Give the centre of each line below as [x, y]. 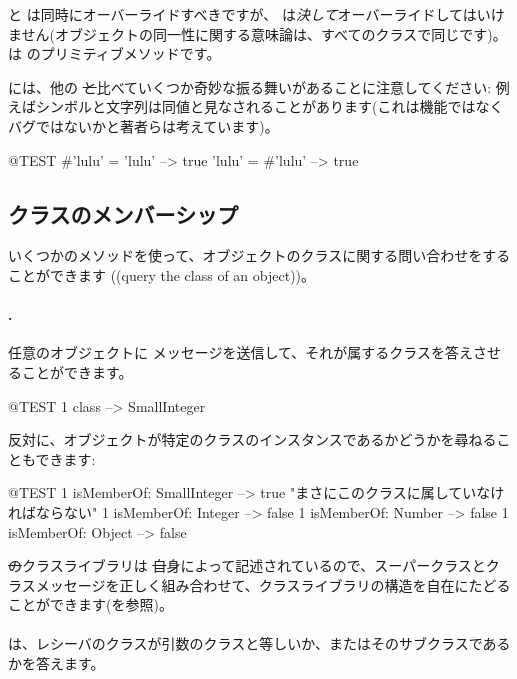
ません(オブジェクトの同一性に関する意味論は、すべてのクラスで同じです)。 [257, 33]
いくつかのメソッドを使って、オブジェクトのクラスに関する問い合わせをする [259, 255]
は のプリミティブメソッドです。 [114, 53]
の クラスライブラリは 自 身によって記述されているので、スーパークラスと [247, 565]
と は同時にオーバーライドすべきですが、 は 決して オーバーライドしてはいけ [256, 14]
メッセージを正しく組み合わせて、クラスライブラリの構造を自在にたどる [273, 584]
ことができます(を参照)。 [90, 604]
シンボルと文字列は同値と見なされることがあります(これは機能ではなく [269, 106]
